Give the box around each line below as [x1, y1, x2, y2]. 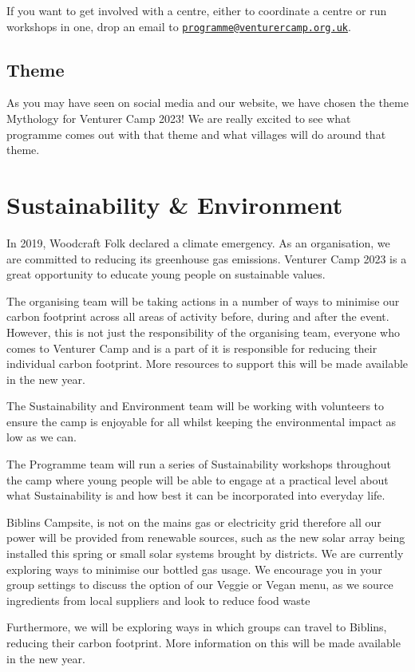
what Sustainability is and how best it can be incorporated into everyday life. [6, 487, 385, 504]
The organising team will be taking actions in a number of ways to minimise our [6, 292, 400, 309]
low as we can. [6, 429, 77, 445]
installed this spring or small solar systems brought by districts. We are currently [6, 545, 404, 562]
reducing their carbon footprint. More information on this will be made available [6, 634, 401, 651]
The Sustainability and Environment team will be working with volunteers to [6, 397, 385, 414]
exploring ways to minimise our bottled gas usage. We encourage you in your [6, 560, 382, 577]
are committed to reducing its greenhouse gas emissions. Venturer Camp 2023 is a [6, 250, 407, 267]
